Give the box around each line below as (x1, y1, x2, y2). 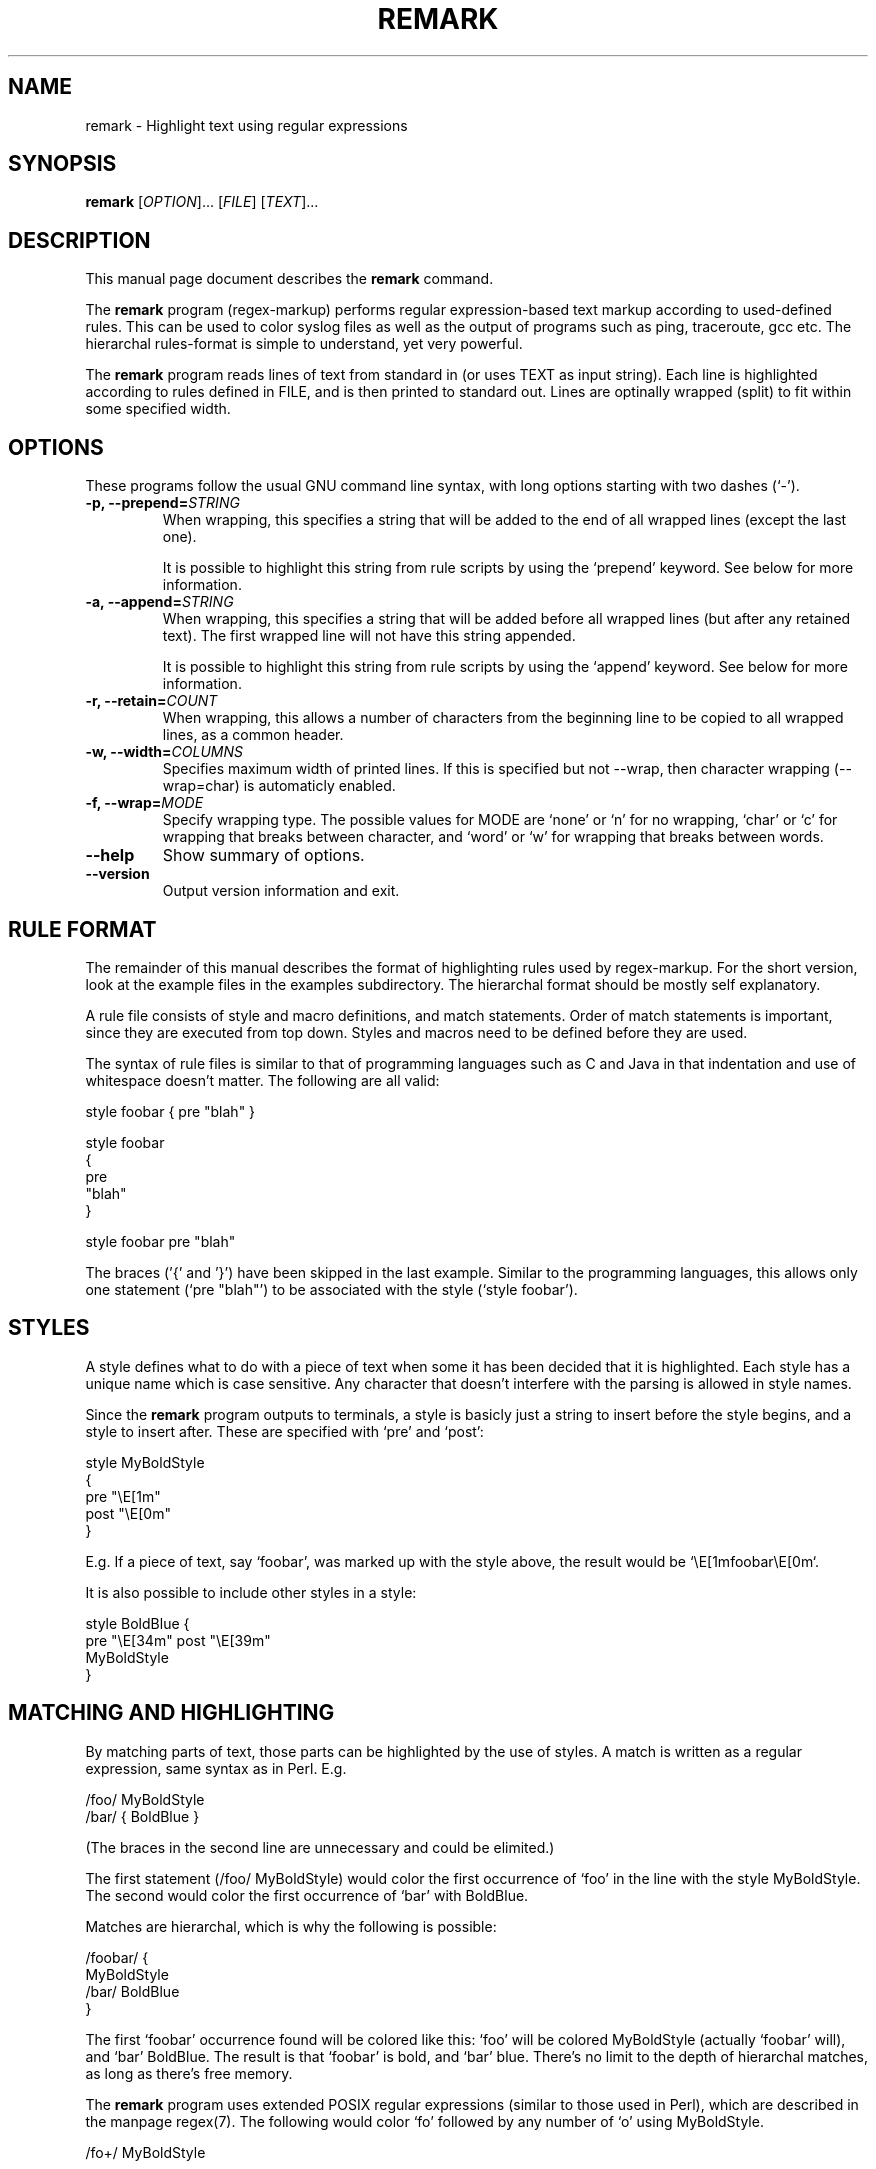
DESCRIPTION (8, 227, 151, 253)
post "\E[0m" (85, 1504, 171, 1522)
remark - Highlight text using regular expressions (85, 116, 408, 134)
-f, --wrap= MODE (85, 794, 204, 812)
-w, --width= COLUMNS (85, 743, 243, 761)
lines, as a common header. (162, 726, 344, 744)
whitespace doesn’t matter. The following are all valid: (85, 1071, 440, 1089)
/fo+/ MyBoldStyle (85, 2143, 206, 2161)
